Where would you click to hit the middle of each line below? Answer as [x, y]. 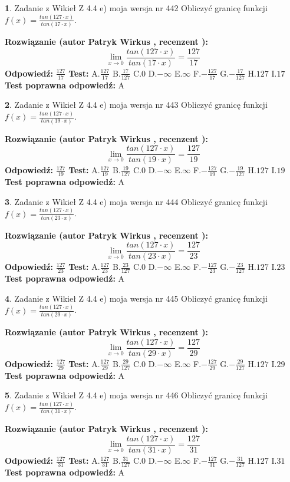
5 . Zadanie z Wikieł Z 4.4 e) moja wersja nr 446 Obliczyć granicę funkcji [136, 395]
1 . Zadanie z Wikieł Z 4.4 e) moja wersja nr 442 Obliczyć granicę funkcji [136, 8]
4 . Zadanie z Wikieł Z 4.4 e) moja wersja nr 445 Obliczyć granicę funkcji [136, 298]
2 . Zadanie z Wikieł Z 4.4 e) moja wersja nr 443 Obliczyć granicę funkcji [136, 105]
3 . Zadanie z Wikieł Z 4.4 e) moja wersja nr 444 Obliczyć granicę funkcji [136, 201]
